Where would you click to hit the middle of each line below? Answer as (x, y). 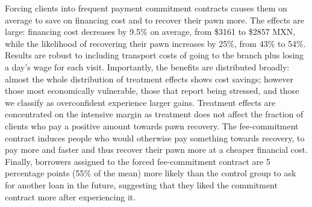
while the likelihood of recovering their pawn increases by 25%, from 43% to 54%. (155, 43)
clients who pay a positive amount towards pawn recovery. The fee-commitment (152, 125)
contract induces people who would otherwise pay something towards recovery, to (155, 137)
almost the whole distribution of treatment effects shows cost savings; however (149, 79)
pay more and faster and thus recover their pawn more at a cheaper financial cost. (156, 150)
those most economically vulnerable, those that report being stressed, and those (152, 91)
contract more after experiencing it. (70, 196)
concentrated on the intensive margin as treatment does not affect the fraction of (154, 114)
